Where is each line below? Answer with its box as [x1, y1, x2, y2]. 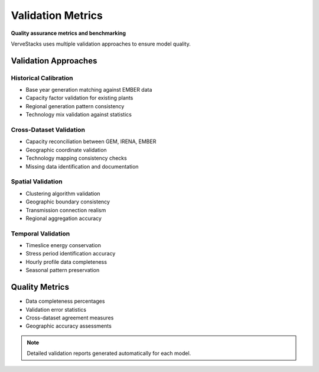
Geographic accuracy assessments [25, 322, 112, 329]
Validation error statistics [25, 306, 87, 313]
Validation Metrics [11, 9, 103, 22]
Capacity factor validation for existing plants [25, 95, 134, 102]
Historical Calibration [11, 74, 73, 82]
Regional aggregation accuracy [25, 215, 102, 222]
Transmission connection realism [25, 206, 106, 214]
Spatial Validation [11, 177, 63, 186]
